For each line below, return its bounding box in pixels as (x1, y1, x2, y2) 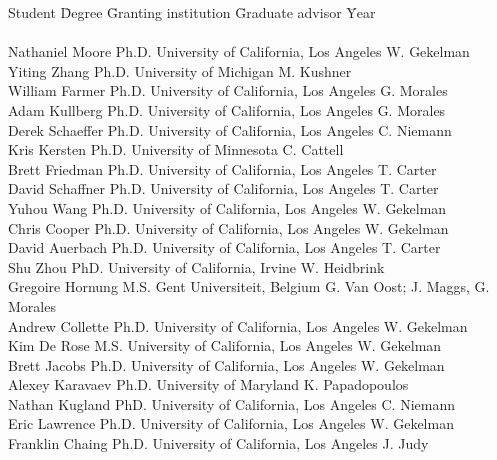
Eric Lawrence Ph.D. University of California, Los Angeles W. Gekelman (8, 413, 454, 434)
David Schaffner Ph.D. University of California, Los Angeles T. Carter (8, 178, 439, 199)
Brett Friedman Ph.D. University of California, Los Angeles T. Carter (8, 158, 437, 179)
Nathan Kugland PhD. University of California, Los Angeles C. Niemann (8, 393, 455, 414)
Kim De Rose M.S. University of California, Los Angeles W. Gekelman (8, 335, 442, 356)
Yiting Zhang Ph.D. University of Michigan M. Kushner (8, 60, 352, 81)
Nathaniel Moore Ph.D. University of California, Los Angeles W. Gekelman (8, 41, 470, 62)
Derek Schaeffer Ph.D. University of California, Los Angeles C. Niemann (8, 119, 452, 140)
